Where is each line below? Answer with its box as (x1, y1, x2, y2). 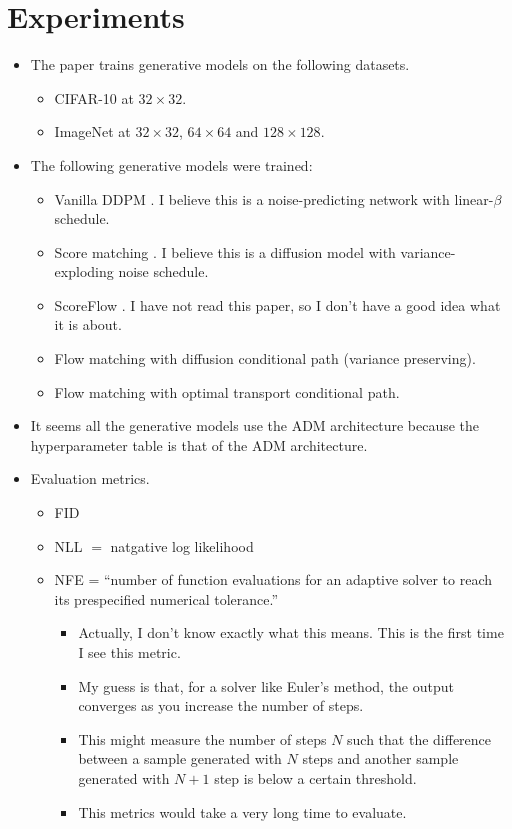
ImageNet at (54, 121, 131, 142)
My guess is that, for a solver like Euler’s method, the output (78, 675, 454, 696)
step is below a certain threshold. (214, 767, 417, 788)
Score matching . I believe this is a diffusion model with (54, 241, 396, 262)
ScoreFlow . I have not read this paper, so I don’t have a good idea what (54, 294, 501, 315)
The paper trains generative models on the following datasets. (30, 54, 410, 75)
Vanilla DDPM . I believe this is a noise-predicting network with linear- (54, 188, 494, 209)
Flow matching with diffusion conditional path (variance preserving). (54, 348, 476, 369)
